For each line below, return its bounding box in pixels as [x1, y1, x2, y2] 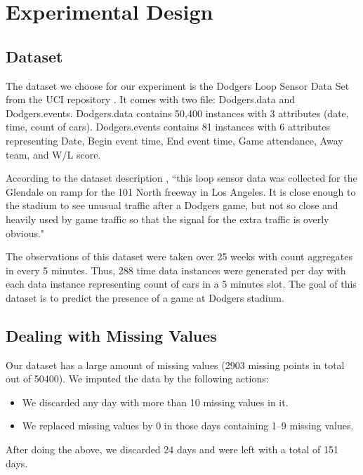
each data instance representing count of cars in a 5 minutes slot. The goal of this [6, 276, 357, 291]
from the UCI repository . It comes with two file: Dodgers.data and [6, 92, 296, 107]
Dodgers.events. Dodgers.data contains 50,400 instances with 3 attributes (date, [6, 105, 349, 120]
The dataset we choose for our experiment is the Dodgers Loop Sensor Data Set [6, 78, 350, 93]
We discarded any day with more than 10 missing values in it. [22, 394, 289, 409]
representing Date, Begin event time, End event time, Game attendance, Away [6, 133, 343, 147]
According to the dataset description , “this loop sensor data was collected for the [6, 170, 357, 185]
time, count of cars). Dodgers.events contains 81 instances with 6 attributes [6, 119, 331, 134]
